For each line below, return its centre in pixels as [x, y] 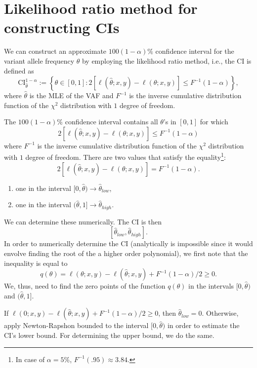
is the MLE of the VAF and [71, 95]
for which [214, 122]
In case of [30, 359]
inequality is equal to [36, 263]
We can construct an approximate [55, 51]
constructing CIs [62, 27]
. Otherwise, [220, 313]
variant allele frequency [39, 60]
